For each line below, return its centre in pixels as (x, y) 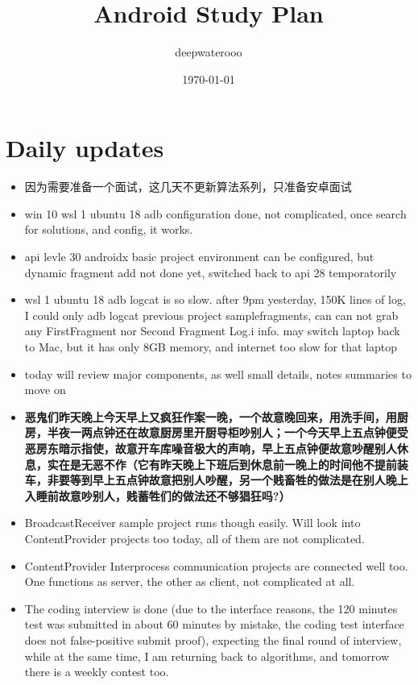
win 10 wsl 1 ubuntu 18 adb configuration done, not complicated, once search (215, 213)
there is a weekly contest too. (97, 672)
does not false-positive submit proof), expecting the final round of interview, (213, 639)
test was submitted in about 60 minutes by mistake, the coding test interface (214, 624)
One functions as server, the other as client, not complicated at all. (190, 581)
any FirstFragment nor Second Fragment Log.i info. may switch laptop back (212, 331)
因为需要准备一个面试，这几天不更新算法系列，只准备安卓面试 (188, 187)
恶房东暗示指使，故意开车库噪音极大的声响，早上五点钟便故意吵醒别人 (211, 448)
